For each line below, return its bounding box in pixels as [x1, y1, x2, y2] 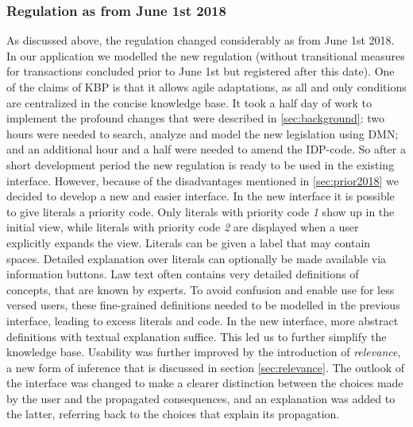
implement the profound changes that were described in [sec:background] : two [6, 110, 385, 126]
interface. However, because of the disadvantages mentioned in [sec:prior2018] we [6, 172, 399, 188]
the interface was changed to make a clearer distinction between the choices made [6, 375, 403, 391]
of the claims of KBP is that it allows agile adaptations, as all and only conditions [6, 79, 407, 95]
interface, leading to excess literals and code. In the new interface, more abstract [6, 312, 399, 328]
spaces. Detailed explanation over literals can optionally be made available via [6, 250, 387, 266]
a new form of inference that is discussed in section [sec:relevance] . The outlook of [6, 359, 405, 375]
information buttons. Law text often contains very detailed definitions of [6, 266, 359, 282]
